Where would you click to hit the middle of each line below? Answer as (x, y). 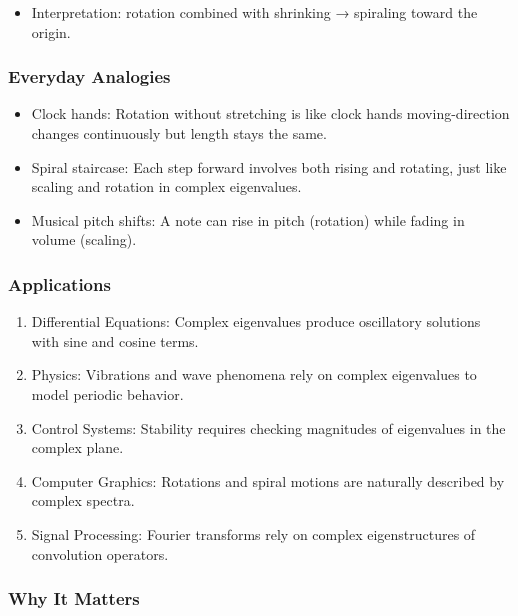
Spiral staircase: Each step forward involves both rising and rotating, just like (269, 166)
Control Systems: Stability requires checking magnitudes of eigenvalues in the (268, 427)
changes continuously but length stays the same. (179, 133)
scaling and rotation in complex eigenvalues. (166, 186)
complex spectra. (83, 500)
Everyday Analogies (89, 76)
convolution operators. (100, 553)
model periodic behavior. (107, 393)
